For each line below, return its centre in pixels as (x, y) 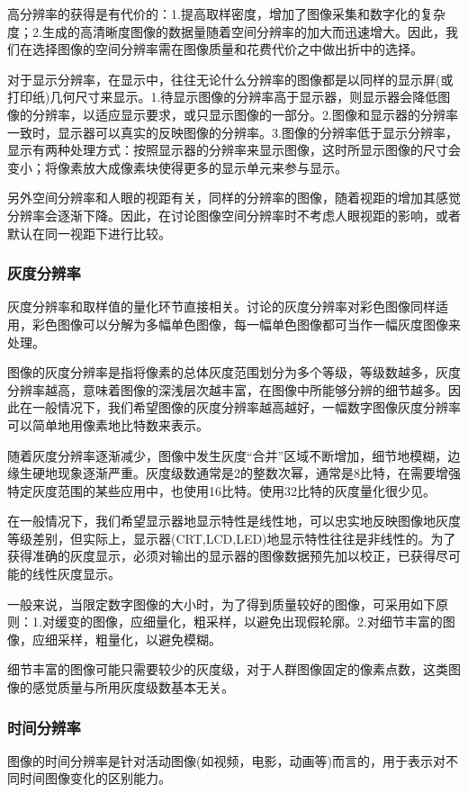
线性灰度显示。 (76, 574)
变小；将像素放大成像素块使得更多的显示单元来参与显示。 (177, 167)
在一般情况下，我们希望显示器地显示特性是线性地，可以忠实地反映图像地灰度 (234, 521)
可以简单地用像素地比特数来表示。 (108, 424)
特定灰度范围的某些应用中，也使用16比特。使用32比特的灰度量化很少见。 (221, 490)
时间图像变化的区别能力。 (95, 778)
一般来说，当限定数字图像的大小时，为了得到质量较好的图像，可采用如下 (221, 604)
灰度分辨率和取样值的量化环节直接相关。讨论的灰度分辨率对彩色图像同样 (221, 306)
